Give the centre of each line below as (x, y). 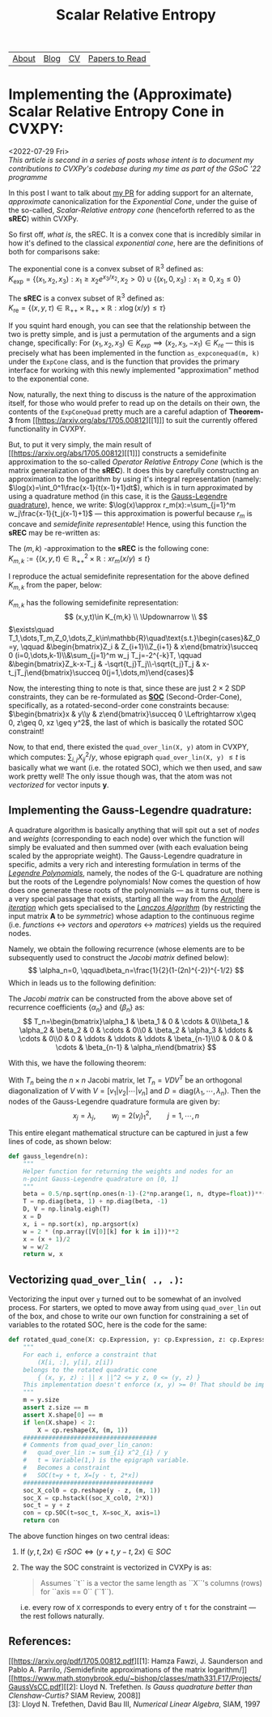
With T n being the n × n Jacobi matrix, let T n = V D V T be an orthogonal (125, 1080)
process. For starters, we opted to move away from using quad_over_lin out (135, 1308)
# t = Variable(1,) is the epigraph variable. (106, 1460)
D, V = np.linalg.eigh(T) (67, 1209)
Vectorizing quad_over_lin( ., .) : (96, 1279)
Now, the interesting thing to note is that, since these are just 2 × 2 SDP (127, 688)
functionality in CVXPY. (47, 429)
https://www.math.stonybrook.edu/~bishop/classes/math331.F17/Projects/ (137, 1678)
